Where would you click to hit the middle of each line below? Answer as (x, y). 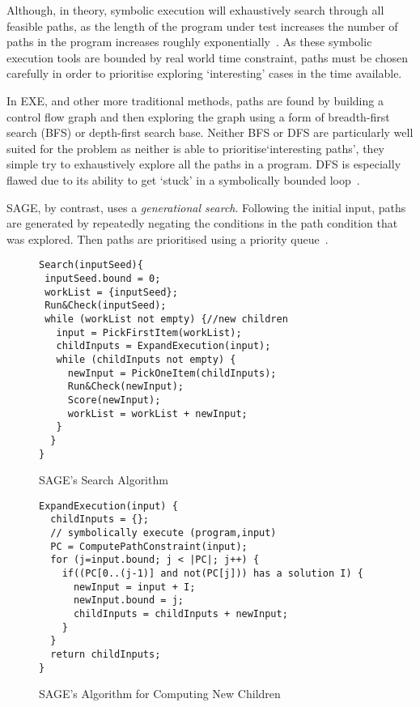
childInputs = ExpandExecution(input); (163, 346)
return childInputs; (106, 654)
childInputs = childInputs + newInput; (180, 614)
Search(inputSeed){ (91, 265)
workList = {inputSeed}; (111, 292)
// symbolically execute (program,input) (163, 533)
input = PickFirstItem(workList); (149, 332)
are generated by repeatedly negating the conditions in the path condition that (202, 223)
